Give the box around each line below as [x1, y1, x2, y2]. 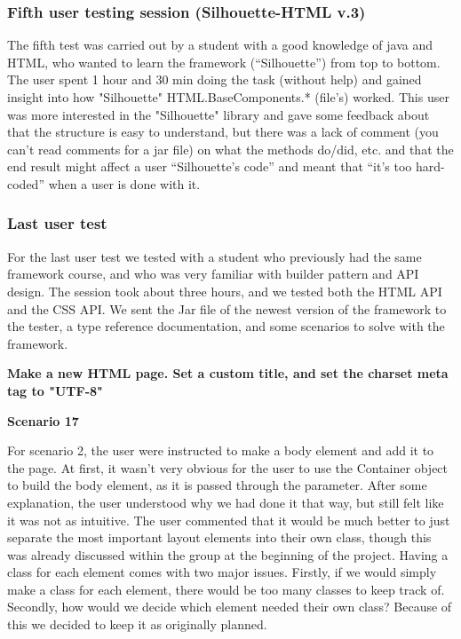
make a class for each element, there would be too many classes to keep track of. [7, 580, 445, 598]
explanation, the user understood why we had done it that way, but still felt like [7, 493, 444, 511]
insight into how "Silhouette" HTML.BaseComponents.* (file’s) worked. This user [7, 88, 449, 106]
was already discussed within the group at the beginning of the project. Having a [7, 545, 449, 564]
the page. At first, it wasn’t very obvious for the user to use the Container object [7, 458, 449, 477]
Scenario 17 [7, 411, 79, 430]
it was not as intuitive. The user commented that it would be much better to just [7, 510, 450, 529]
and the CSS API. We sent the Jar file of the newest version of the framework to [7, 299, 447, 318]
